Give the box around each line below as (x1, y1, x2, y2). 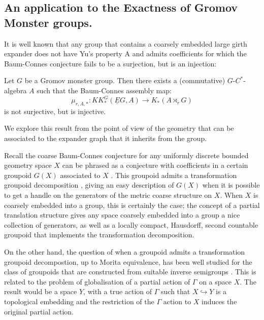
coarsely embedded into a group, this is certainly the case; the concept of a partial (4, 199, 260, 210)
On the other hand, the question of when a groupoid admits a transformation (4, 246, 245, 257)
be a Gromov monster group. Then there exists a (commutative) (24, 75, 225, 86)
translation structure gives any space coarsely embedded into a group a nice (4, 209, 240, 220)
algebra (4, 85, 27, 95)
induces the (202, 296, 237, 306)
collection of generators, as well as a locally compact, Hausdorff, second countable (4, 219, 258, 230)
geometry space (4, 160, 52, 170)
